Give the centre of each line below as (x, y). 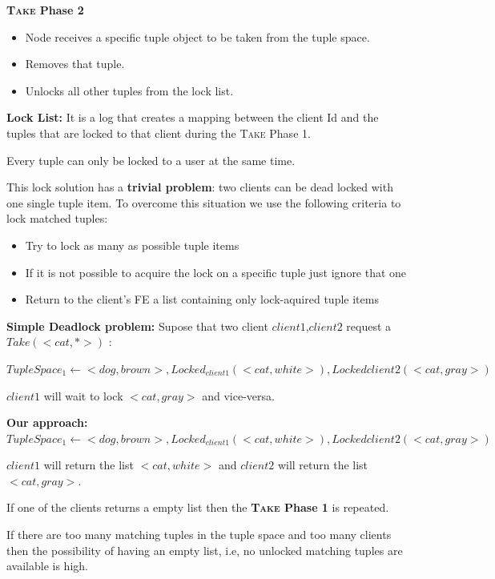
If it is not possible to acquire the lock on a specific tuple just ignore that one (216, 272)
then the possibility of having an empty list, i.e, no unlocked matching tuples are (205, 550)
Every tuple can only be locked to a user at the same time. (151, 160)
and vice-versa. (238, 395)
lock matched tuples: (57, 218)
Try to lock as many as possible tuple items (132, 245)
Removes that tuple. (75, 64)
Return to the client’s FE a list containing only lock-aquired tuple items (202, 299)
